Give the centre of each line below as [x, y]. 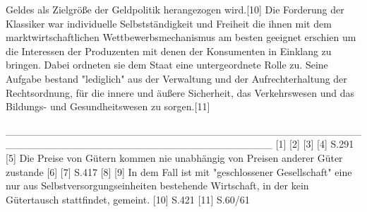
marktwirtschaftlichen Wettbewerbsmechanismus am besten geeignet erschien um [181, 37]
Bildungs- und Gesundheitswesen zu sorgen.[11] [108, 106]
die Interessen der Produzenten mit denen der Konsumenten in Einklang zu [169, 51]
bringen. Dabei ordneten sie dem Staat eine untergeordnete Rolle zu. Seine [167, 65]
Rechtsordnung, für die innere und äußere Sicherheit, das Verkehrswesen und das [180, 92]
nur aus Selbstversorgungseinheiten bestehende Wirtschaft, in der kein [157, 185]
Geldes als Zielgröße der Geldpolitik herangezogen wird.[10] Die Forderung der [175, 9]
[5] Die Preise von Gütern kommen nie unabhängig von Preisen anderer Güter [174, 157]
